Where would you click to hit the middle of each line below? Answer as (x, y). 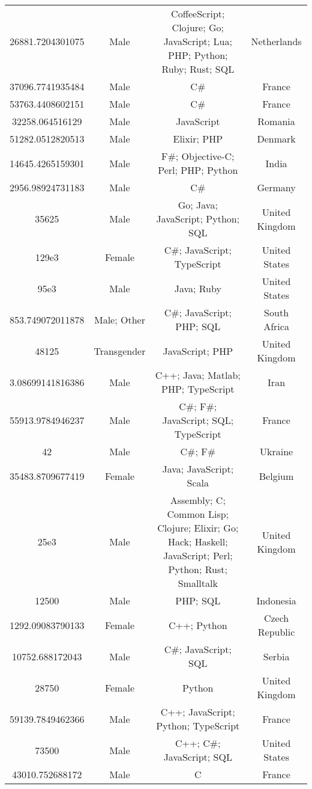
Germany (276, 187)
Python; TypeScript (198, 726)
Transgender (120, 351)
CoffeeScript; (198, 14)
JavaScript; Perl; (198, 555)
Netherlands (276, 41)
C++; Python (198, 625)
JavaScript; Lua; (198, 41)
